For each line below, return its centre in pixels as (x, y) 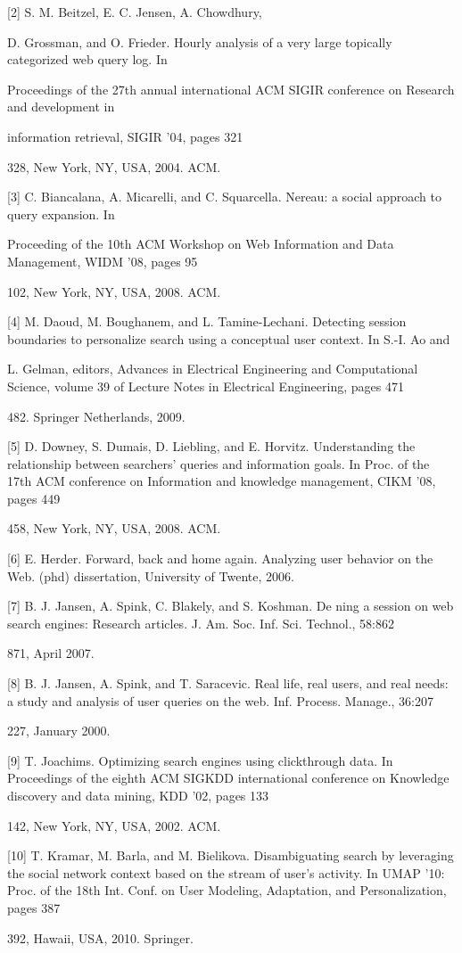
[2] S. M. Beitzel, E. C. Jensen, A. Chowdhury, (135, 12)
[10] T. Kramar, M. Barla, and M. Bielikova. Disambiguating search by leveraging (231, 855)
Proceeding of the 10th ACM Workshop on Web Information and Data (201, 244)
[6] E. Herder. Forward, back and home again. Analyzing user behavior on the (220, 559)
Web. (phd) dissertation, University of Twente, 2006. (151, 575)
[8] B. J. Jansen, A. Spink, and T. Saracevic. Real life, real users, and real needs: (228, 683)
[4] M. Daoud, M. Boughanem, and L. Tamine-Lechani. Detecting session (207, 321)
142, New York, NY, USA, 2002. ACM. (114, 825)
